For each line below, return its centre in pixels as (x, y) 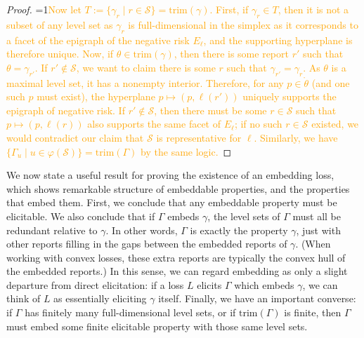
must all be (317, 216)
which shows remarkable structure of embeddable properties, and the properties (178, 188)
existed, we (335, 124)
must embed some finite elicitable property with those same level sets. (157, 326)
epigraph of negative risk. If (66, 110)
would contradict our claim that (75, 137)
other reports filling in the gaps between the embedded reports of (147, 244)
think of (24, 298)
